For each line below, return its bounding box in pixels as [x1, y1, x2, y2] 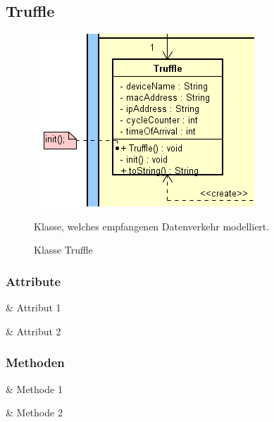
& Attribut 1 [6, 300, 61, 315]
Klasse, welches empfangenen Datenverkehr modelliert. [34, 218, 270, 233]
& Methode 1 [6, 381, 63, 396]
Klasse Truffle [34, 242, 93, 257]
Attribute [6, 272, 61, 290]
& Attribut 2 [6, 323, 61, 338]
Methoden [6, 354, 65, 371]
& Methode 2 [6, 405, 63, 420]
